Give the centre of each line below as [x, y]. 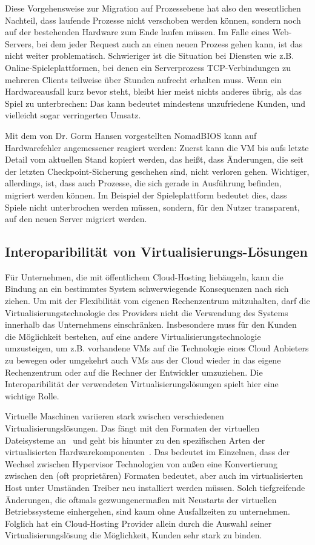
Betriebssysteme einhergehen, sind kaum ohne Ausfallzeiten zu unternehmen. [148, 511]
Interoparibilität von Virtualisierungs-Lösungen [157, 252]
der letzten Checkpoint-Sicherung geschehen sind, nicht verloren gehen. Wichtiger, [157, 171]
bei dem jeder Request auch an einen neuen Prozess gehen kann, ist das [170, 43]
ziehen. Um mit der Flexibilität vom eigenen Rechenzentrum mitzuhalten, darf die [157, 301]
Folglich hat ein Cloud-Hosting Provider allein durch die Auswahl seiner [138, 523]
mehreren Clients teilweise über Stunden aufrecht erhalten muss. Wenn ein [143, 79]
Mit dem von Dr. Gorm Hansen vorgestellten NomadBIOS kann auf [131, 135]
